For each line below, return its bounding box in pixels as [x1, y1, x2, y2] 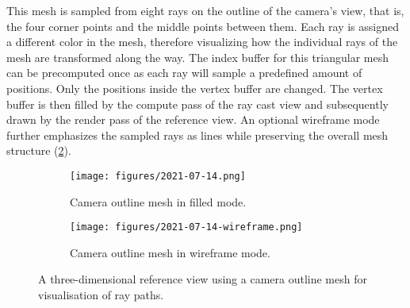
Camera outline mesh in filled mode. [70, 193, 247, 210]
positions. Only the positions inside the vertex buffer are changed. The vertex [6, 79, 383, 96]
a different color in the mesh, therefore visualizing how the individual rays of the [6, 33, 398, 50]
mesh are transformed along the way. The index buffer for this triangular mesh [6, 48, 389, 65]
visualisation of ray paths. [38, 287, 164, 303]
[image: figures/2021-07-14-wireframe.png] [70, 221, 303, 233]
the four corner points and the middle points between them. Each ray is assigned [6, 17, 400, 34]
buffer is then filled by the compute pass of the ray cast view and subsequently [6, 95, 389, 112]
